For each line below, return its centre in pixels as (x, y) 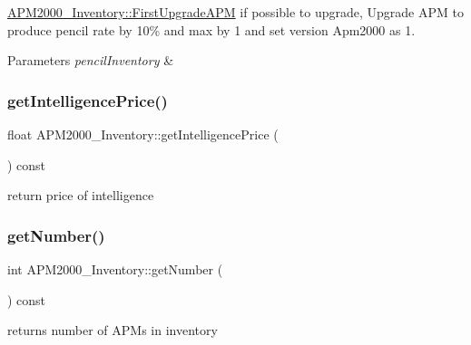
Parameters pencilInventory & (91, 60)
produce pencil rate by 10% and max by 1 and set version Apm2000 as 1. (211, 29)
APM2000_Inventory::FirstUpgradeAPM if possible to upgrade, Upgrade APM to (235, 12)
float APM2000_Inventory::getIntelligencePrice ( (143, 134)
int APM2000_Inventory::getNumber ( (115, 269)
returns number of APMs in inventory (113, 330)
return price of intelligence (81, 195)
